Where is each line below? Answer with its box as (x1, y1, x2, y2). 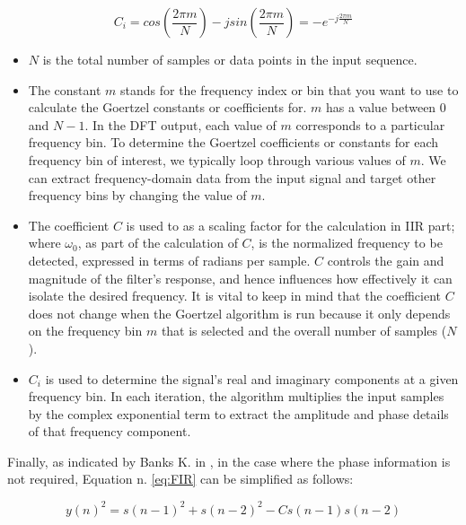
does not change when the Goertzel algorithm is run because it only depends (28, 303, 451, 322)
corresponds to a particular (295, 115, 445, 134)
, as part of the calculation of (77, 233, 238, 252)
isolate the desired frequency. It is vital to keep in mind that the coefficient (28, 286, 441, 305)
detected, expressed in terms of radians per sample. (28, 250, 311, 269)
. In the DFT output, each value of (84, 115, 277, 134)
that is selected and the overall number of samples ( (161, 321, 447, 340)
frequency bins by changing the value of (28, 186, 247, 205)
